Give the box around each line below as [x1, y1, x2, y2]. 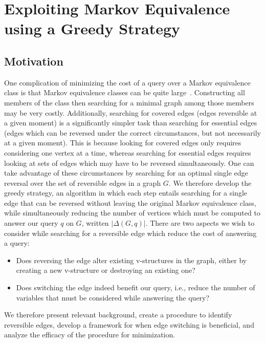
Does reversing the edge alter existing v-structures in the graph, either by [16, 254, 247, 265]
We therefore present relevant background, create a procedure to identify [4, 309, 232, 320]
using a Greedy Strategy [4, 18, 181, 39]
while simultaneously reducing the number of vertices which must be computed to [4, 207, 260, 218]
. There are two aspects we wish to [145, 218, 255, 228]
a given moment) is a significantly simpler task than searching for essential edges [4, 117, 257, 128]
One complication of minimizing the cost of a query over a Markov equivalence [4, 77, 251, 88]
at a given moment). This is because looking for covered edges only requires [4, 137, 241, 148]
